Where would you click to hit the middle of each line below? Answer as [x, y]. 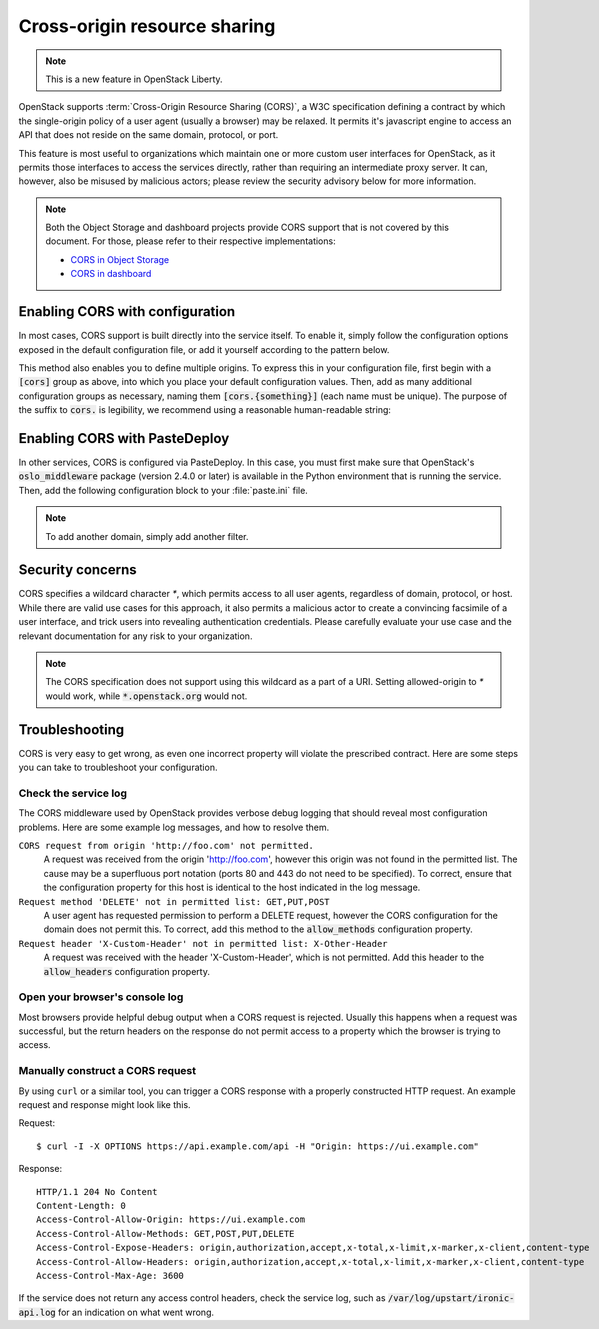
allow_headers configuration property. [126, 971]
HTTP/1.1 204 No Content [97, 1191]
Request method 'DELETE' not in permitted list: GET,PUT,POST [174, 901]
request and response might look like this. [104, 1104]
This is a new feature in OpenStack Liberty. [134, 79]
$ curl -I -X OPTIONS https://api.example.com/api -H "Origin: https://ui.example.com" [258, 1146]
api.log [37, 1312]
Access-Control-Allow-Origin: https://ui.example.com [170, 1219]
